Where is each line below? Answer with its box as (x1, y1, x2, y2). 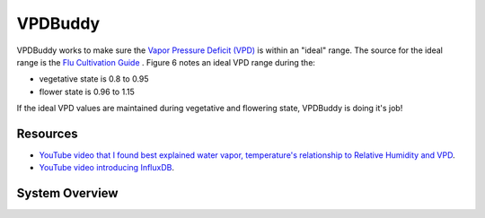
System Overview (16, 186, 119, 201)
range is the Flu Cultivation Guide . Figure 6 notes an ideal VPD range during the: (16, 57, 316, 67)
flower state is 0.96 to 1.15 (39, 86, 135, 97)
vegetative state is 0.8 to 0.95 (39, 74, 149, 84)
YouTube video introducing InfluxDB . (39, 162, 175, 173)
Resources (16, 126, 78, 141)
